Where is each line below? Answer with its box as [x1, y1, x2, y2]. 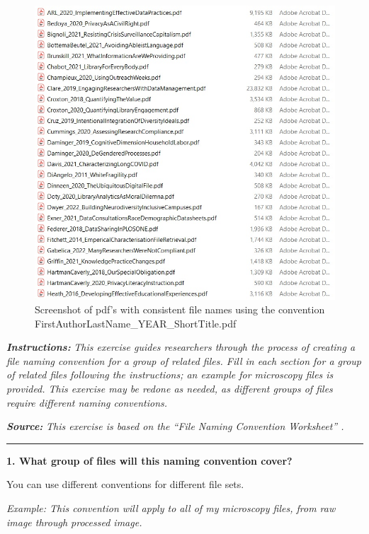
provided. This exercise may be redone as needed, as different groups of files [6, 381, 333, 396]
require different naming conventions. [6, 395, 168, 410]
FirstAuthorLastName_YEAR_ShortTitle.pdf [35, 315, 237, 330]
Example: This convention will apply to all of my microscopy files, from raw [6, 501, 336, 516]
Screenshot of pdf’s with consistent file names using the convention [35, 302, 325, 317]
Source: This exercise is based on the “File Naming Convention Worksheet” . [6, 419, 344, 434]
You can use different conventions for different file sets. [6, 477, 244, 492]
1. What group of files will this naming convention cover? [6, 453, 293, 468]
